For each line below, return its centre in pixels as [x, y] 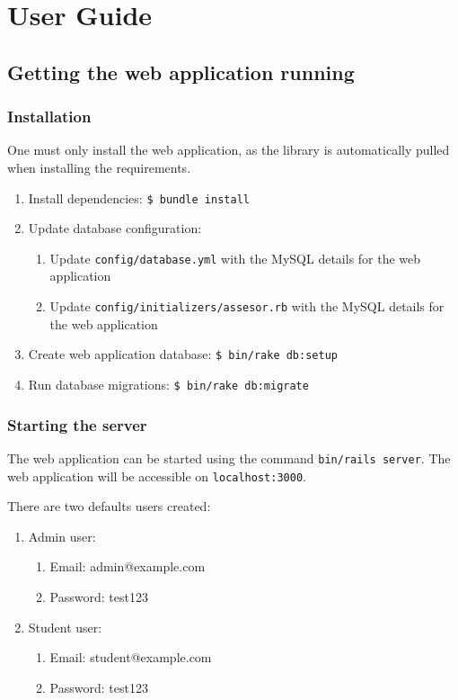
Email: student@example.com [131, 657]
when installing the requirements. [99, 167]
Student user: [65, 627]
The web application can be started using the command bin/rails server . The [229, 458]
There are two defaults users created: [109, 506]
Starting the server [77, 424]
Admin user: [62, 536]
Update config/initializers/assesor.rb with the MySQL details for [247, 306]
